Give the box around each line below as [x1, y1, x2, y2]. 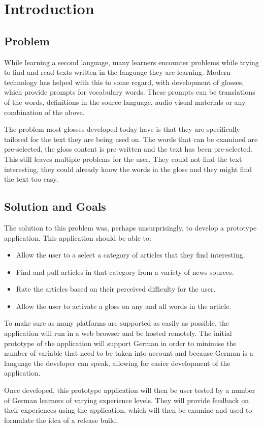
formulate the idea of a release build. [4, 414, 118, 425]
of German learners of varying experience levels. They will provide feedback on [4, 394, 249, 405]
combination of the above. [4, 106, 85, 117]
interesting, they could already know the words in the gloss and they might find [4, 163, 252, 174]
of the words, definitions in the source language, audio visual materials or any [4, 96, 246, 107]
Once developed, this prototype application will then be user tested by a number [4, 385, 255, 395]
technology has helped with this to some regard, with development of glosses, [4, 76, 244, 87]
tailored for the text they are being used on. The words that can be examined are [4, 133, 258, 144]
